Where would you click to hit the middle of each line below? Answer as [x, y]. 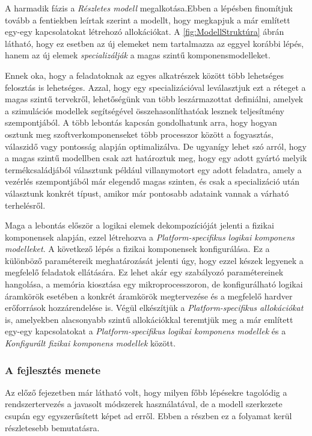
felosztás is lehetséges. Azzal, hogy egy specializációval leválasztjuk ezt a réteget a [155, 87]
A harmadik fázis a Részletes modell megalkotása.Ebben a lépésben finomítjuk [149, 8]
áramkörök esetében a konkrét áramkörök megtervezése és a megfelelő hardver [149, 296]
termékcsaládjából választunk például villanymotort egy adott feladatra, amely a [153, 169]
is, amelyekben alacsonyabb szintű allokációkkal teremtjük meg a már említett [149, 319]
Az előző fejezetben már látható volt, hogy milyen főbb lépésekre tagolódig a [146, 392]
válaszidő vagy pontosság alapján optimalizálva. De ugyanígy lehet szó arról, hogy [156, 146]
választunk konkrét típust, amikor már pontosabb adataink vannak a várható [147, 193]
